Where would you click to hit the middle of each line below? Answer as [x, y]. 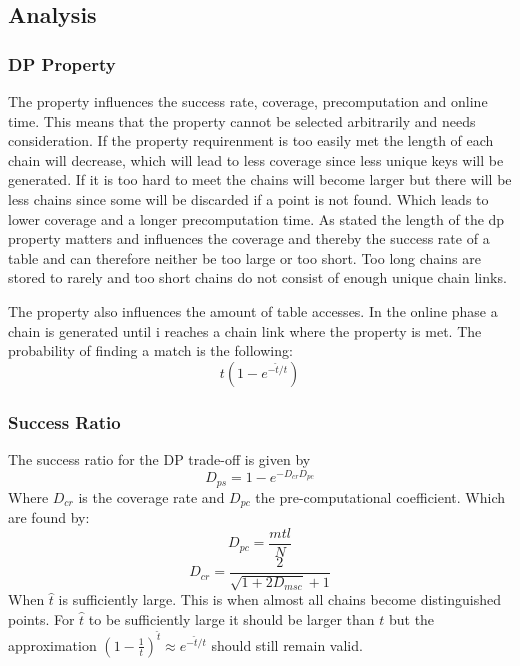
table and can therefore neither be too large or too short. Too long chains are [244, 257]
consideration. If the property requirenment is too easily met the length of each [251, 140]
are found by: [49, 517]
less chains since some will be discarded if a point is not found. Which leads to [248, 198]
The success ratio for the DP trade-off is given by [159, 458]
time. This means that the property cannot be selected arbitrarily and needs [242, 120]
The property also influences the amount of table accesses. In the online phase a [253, 310]
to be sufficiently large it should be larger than [231, 619]
